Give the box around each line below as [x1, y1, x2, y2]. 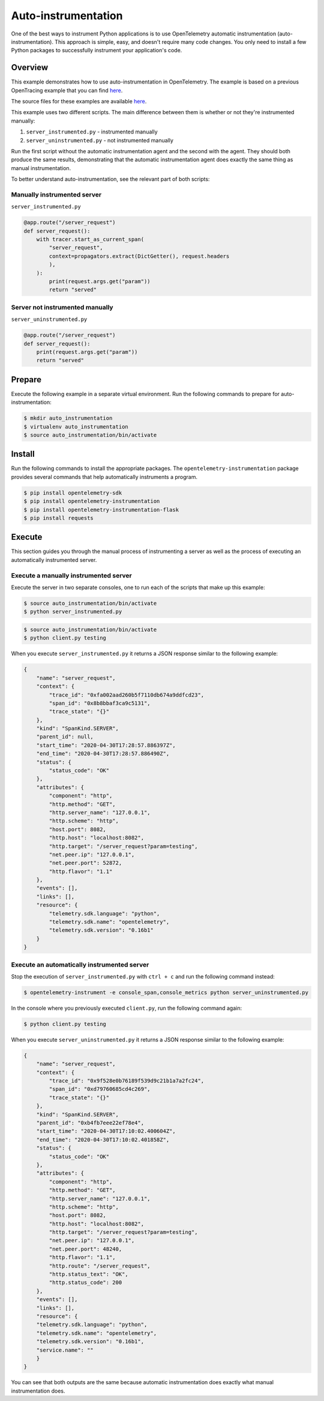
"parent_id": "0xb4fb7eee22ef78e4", [36, 1120, 144, 1126]
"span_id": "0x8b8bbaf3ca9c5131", [49, 700, 151, 706]
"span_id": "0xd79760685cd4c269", [49, 1085, 151, 1093]
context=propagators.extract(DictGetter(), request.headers [49, 252, 230, 260]
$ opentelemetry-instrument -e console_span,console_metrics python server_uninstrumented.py [23, 989, 309, 996]
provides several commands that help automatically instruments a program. [11, 473, 198, 480]
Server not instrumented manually [11, 303, 113, 311]
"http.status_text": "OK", [49, 1271, 128, 1278]
